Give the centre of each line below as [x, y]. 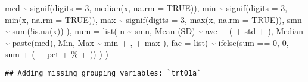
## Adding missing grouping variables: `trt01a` [103, 73]
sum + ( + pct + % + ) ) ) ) [57, 54]
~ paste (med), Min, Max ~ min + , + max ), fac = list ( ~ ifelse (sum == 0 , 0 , [147, 42]
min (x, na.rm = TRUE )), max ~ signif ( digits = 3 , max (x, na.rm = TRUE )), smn [153, 19]
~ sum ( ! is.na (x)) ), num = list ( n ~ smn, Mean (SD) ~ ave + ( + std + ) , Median [154, 31]
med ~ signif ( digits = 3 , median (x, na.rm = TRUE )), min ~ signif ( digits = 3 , [146, 8]
